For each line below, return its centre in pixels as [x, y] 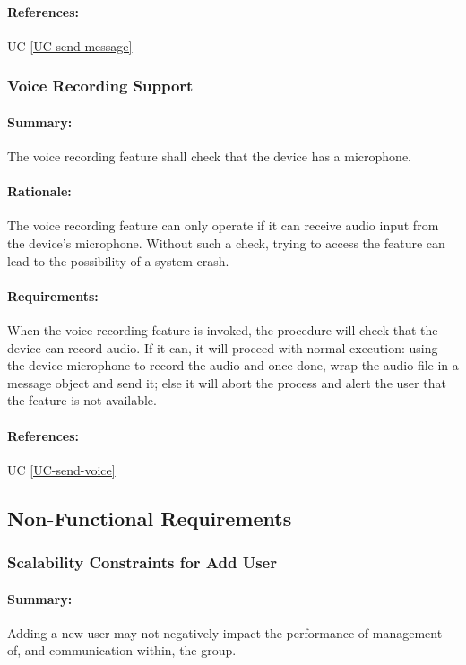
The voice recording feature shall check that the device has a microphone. [209, 156]
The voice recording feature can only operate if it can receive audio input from [223, 225]
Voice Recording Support [100, 86]
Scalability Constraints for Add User [142, 562]
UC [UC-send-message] [70, 45]
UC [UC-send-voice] [61, 469]
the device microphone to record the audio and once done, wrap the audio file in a [233, 365]
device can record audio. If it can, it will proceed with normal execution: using [223, 347]
